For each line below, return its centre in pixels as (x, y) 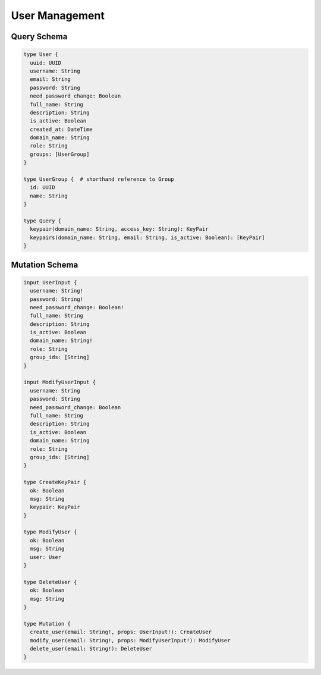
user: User (46, 557)
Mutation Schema (45, 265)
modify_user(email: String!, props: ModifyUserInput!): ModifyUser (130, 640)
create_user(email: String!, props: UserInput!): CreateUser (121, 632)
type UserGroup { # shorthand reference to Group (99, 179)
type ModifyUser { (50, 532)
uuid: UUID (46, 63)
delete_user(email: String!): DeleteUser (91, 649)
